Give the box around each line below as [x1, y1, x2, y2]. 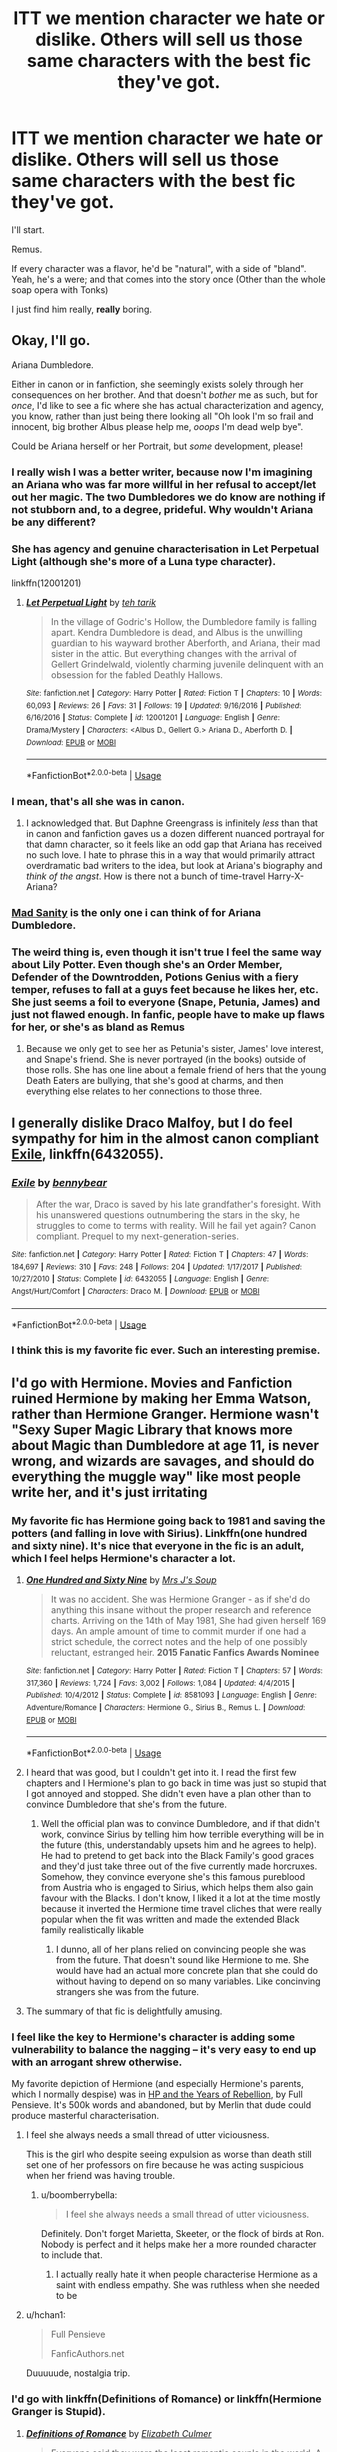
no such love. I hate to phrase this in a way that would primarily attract [25, 849, 316, 861]
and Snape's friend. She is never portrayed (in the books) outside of [25, 1053, 307, 1066]
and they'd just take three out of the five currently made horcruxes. [40, 1860, 318, 1872]
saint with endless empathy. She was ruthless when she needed [55, 2279, 321, 2291]
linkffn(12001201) [11, 577, 82, 589]
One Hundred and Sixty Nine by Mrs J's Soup [25, 1574, 218, 1586]
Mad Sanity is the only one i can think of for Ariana [11, 906, 262, 920]
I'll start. [11, 223, 45, 236]
